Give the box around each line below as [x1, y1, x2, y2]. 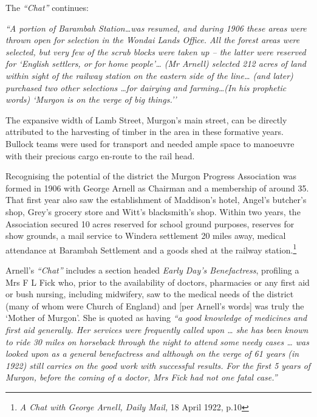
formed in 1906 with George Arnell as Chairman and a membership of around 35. [5, 181, 309, 194]
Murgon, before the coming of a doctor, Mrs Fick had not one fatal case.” [5, 371, 278, 384]
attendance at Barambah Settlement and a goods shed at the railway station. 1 [5, 241, 297, 256]
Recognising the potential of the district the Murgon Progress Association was [5, 170, 297, 182]
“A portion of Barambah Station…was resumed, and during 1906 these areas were [5, 21, 307, 34]
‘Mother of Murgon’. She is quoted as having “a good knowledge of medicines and [5, 311, 307, 324]
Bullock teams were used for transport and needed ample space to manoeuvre [5, 137, 295, 150]
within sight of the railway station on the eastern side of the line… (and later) [5, 69, 293, 81]
